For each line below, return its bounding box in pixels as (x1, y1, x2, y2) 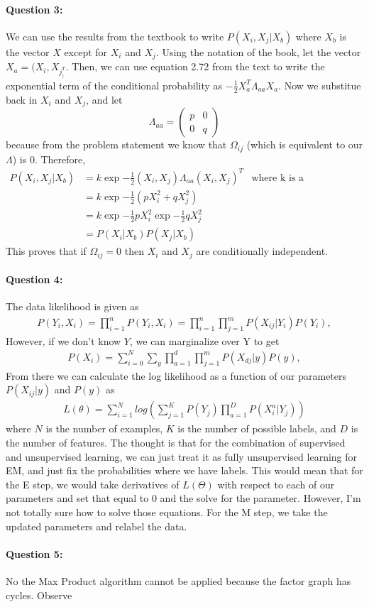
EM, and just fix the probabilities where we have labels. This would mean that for (6, 463, 363, 478)
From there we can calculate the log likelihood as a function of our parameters (6, 368, 347, 383)
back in (6, 92, 38, 106)
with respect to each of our (217, 476, 335, 491)
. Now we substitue (278, 77, 361, 92)
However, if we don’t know (6, 333, 121, 348)
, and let (86, 92, 123, 106)
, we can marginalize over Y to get (130, 333, 280, 348)
